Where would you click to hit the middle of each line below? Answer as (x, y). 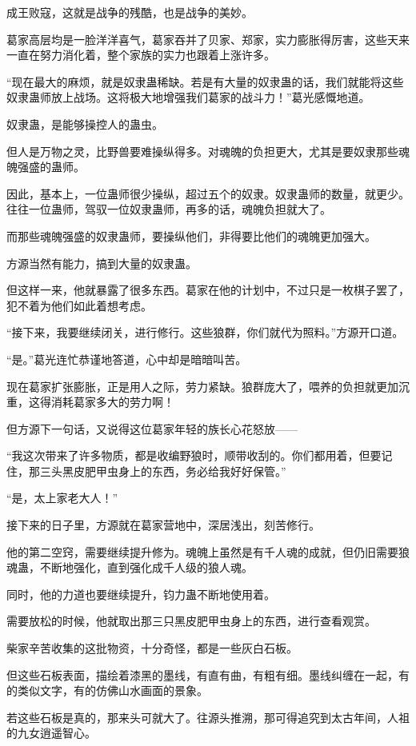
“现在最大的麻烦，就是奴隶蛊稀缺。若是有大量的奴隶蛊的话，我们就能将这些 (205, 81)
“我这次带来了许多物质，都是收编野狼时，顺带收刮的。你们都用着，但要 (194, 455)
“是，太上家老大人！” (62, 498)
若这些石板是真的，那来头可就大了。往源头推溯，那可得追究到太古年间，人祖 (208, 717)
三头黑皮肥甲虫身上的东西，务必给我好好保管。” (163, 471)
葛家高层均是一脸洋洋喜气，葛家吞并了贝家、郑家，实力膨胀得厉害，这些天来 (208, 39)
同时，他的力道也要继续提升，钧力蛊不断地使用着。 (141, 594)
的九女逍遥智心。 (51, 733)
